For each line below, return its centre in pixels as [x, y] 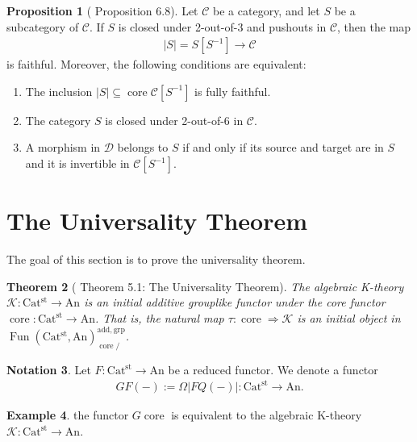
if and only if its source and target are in [283, 147]
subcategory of [43, 26]
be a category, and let [267, 10]
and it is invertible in [77, 163]
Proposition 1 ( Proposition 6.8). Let [102, 10]
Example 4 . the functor [68, 414]
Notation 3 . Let [49, 369]
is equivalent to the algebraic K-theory [267, 414]
